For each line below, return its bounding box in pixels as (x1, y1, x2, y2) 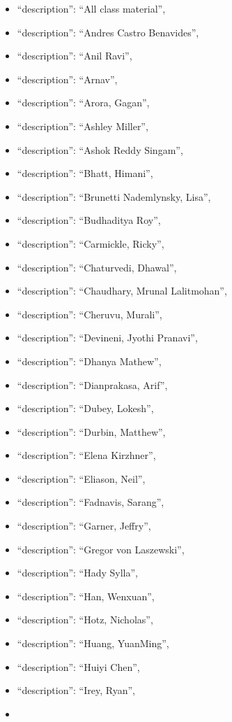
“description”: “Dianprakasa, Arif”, (17, 377, 168, 392)
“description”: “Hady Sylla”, (17, 565, 138, 580)
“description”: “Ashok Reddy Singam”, (17, 142, 183, 157)
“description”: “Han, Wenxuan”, (17, 588, 155, 603)
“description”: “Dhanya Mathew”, (17, 353, 162, 368)
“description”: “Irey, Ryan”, (17, 683, 135, 698)
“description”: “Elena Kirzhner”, (17, 448, 156, 462)
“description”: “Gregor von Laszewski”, (17, 541, 185, 556)
